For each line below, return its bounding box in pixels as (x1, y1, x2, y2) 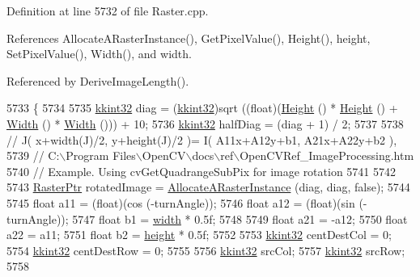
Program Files (66, 147, 136, 164)
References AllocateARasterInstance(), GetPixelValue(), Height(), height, (6, 29, 371, 46)
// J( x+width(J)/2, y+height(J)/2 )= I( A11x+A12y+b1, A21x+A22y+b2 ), (6, 131, 397, 148)
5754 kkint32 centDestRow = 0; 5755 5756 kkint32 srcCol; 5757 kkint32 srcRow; (6, 241, 405, 258)
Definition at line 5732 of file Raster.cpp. (6, 2, 209, 19)
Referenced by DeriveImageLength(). (6, 72, 189, 89)
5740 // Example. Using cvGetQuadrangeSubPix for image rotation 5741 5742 (6, 162, 397, 179)
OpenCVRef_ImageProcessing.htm (240, 147, 414, 164)
